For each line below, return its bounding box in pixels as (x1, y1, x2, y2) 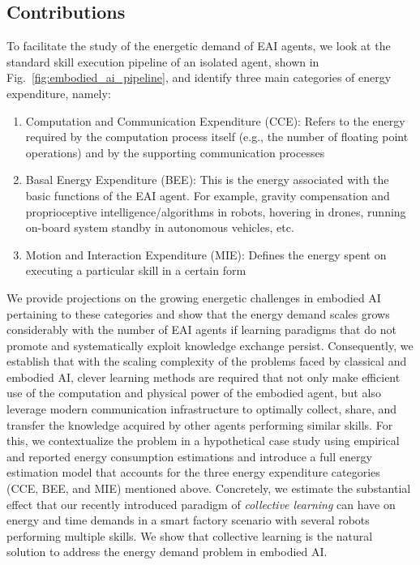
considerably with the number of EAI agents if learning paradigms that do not (6, 321, 396, 338)
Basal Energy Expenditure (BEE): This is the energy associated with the (25, 171, 389, 188)
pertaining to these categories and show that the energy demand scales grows (6, 305, 390, 322)
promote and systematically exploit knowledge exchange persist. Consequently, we (6, 336, 414, 353)
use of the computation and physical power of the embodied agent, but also (6, 384, 381, 401)
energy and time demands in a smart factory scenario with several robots (6, 511, 370, 529)
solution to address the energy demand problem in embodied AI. (6, 543, 328, 560)
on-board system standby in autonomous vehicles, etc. (25, 219, 294, 236)
